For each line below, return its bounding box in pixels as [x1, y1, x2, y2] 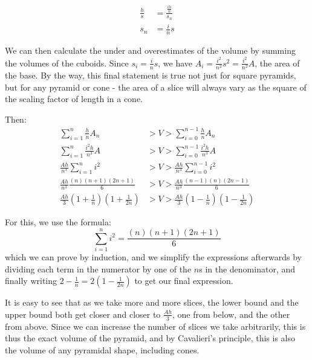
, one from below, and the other [172, 307, 290, 320]
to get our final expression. [134, 274, 233, 287]
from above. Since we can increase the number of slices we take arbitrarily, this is [5, 320, 306, 332]
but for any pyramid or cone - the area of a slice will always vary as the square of [5, 80, 307, 93]
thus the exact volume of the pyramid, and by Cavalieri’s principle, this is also [5, 332, 296, 344]
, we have [158, 56, 193, 69]
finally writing [5, 274, 57, 287]
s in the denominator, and [199, 262, 296, 275]
